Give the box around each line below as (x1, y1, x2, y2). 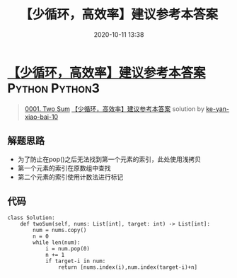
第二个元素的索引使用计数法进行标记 (17, 173, 124, 181)
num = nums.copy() (33, 227, 87, 234)
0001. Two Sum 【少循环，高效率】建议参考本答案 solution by (24, 104, 205, 113)
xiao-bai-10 (24, 112, 59, 121)
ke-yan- (206, 104, 230, 113)
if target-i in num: (45, 257, 106, 265)
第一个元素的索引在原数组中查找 (17, 163, 111, 172)
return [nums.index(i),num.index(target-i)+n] (57, 264, 198, 271)
